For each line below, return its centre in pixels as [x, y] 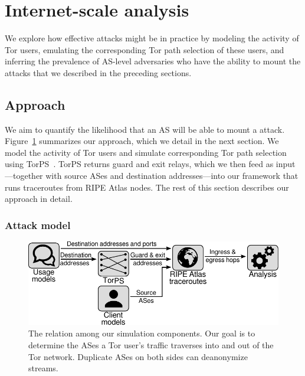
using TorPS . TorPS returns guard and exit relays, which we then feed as [139, 164]
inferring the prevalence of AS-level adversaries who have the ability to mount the [153, 61]
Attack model [38, 225]
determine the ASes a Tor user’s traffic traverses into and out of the [151, 344]
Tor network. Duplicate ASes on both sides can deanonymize [138, 356]
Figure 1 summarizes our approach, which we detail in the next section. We [142, 141]
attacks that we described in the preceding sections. [98, 72]
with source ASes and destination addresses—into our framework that [172, 176]
